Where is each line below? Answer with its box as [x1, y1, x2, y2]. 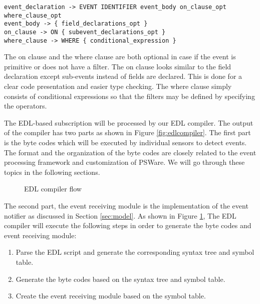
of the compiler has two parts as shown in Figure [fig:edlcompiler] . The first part [4, 127, 251, 138]
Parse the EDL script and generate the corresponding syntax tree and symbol [16, 247, 254, 257]
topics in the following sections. [4, 166, 100, 177]
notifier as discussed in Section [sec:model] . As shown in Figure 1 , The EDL [4, 210, 236, 221]
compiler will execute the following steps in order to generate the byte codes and [4, 220, 251, 231]
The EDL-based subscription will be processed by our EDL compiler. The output [4, 117, 253, 128]
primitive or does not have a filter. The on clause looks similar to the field [4, 61, 231, 71]
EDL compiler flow [24, 183, 82, 194]
